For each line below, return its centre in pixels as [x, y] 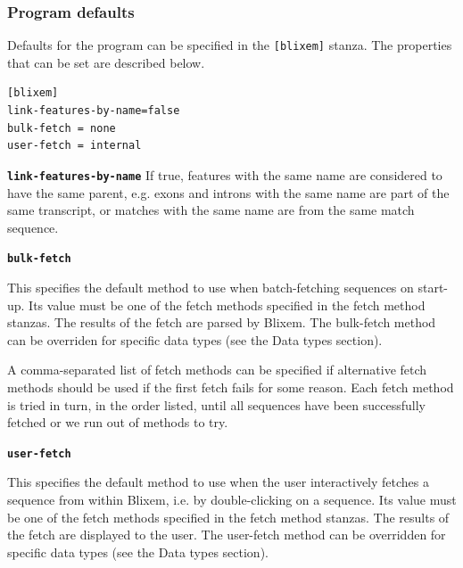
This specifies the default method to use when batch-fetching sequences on [211, 287]
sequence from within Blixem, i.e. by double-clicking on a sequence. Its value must [232, 499]
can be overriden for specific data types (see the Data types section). [195, 339]
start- [433, 287]
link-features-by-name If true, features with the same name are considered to [225, 174]
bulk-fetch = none [62, 128]
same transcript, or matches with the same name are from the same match [211, 210]
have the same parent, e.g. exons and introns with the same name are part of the [228, 192]
